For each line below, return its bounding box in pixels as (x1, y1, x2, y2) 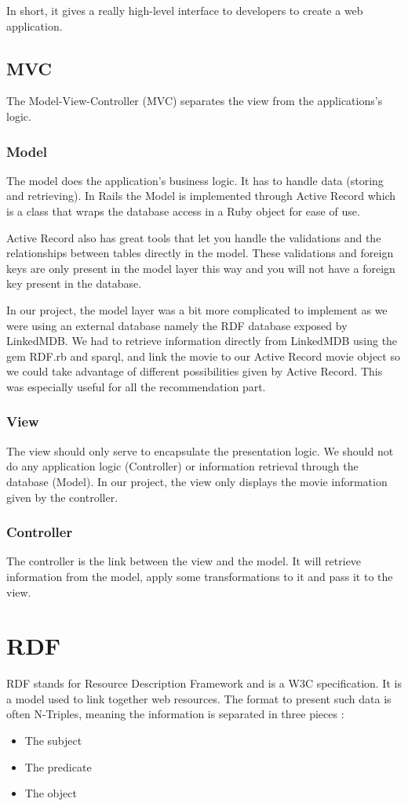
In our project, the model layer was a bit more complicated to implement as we (6, 301, 388, 318)
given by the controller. (6, 488, 118, 505)
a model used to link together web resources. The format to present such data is (6, 690, 392, 706)
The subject (24, 732, 82, 749)
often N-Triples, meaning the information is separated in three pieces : (6, 706, 344, 722)
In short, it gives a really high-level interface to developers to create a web (6, 2, 363, 18)
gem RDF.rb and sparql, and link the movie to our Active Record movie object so (6, 347, 400, 364)
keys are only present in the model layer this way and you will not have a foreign (6, 260, 395, 276)
